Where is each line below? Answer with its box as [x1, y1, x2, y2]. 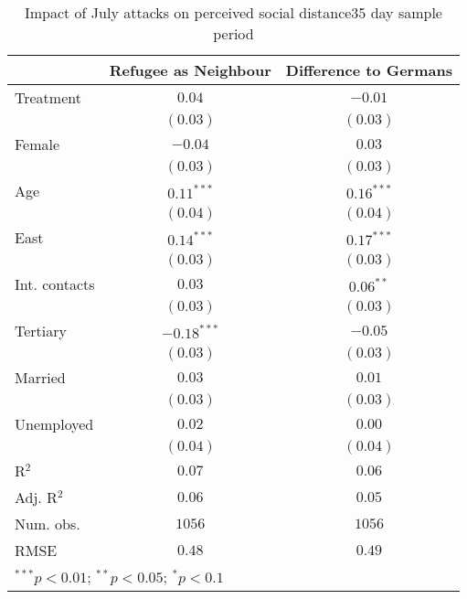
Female [15, 134, 60, 155]
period [213, 23, 254, 44]
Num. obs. [15, 513, 80, 534]
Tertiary [15, 320, 67, 341]
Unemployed [15, 413, 94, 434]
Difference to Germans [285, 59, 452, 80]
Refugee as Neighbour [109, 59, 271, 80]
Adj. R [15, 487, 58, 508]
